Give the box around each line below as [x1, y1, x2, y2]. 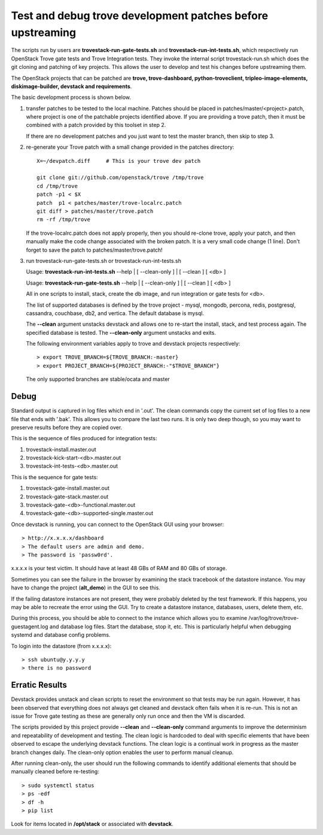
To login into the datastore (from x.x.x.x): [11, 642, 112, 649]
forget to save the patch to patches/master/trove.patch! [26, 246, 163, 253]
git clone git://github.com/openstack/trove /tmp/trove [36, 174, 204, 181]
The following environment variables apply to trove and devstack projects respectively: [26, 340, 240, 347]
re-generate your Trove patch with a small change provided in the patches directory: [26, 144, 234, 151]
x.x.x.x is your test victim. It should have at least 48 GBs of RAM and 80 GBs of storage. [11, 565, 227, 572]
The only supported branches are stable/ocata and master [26, 376, 170, 383]
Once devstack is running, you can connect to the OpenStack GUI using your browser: [11, 521, 224, 528]
